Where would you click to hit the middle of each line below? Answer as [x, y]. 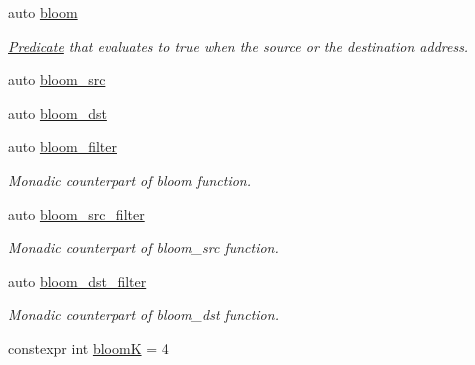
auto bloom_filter [62, 146]
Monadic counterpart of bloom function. [130, 179]
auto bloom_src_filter [76, 213]
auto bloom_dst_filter [77, 280]
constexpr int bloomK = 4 [88, 347]
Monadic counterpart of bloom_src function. [143, 247]
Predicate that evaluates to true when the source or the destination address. [238, 45]
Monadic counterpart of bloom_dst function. [143, 314]
